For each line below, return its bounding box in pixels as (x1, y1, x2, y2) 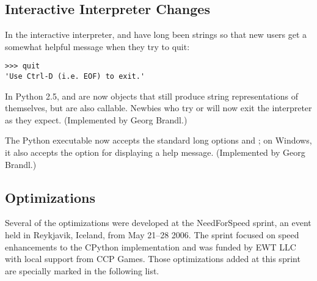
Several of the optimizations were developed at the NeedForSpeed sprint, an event (5, 216, 312, 229)
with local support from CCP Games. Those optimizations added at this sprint (5, 252, 301, 265)
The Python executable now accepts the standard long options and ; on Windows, (5, 134, 312, 147)
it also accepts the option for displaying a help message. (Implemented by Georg (5, 146, 305, 159)
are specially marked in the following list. (5, 264, 159, 277)
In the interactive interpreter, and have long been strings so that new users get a (5, 28, 307, 41)
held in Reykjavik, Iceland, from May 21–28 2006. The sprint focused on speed (5, 228, 299, 241)
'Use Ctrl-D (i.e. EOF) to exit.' (5, 72, 145, 81)
